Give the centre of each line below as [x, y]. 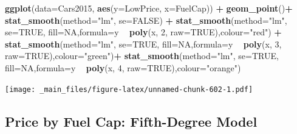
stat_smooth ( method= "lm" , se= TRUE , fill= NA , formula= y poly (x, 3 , [143, 44]
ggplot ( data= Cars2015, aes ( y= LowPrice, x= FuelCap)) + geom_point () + [149, 8]
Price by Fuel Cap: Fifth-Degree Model [131, 121]
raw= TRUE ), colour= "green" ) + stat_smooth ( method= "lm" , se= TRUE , [142, 56]
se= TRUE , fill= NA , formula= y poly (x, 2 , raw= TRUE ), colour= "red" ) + [143, 32]
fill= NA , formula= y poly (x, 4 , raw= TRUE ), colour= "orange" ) [123, 67]
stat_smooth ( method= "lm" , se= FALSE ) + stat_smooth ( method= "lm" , [146, 20]
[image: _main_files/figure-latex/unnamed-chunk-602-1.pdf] [129, 89]
